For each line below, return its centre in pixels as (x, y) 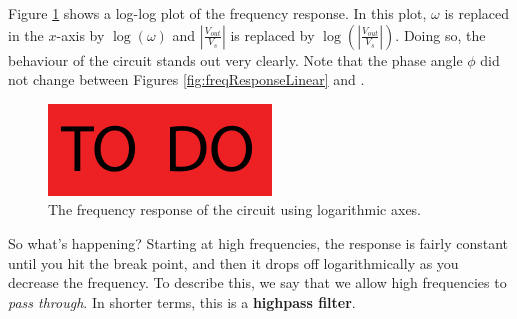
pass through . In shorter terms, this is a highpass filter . (182, 301)
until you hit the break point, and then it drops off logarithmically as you (233, 262)
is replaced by (272, 34)
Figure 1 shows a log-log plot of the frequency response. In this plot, (217, 13)
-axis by (80, 34)
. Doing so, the (440, 34)
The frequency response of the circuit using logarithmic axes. (235, 209)
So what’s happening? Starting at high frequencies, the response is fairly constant (258, 242)
